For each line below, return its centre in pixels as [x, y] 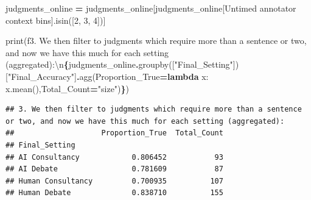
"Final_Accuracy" [41, 76]
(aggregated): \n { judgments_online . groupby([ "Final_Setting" [119, 64]
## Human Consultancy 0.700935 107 [114, 181]
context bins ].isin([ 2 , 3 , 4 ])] [56, 20]
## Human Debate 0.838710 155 [114, 193]
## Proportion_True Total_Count [114, 133]
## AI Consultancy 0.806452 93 [114, 157]
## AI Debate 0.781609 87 [114, 169]
